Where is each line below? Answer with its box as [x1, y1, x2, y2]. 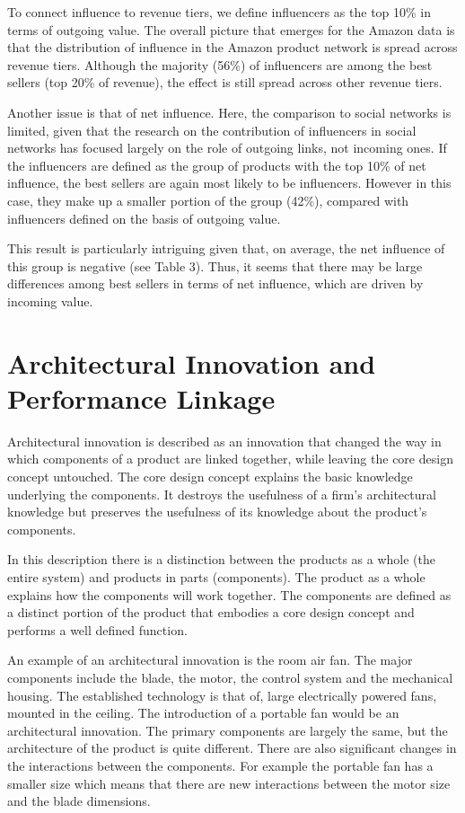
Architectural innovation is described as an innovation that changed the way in [7, 431, 442, 450]
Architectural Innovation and [7, 344, 376, 381]
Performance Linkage [7, 379, 276, 416]
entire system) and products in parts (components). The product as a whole [7, 567, 426, 586]
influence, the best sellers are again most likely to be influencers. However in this [7, 173, 452, 192]
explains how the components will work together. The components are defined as [7, 585, 452, 604]
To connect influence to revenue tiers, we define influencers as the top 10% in [7, 3, 432, 21]
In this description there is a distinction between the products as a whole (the [7, 550, 435, 569]
